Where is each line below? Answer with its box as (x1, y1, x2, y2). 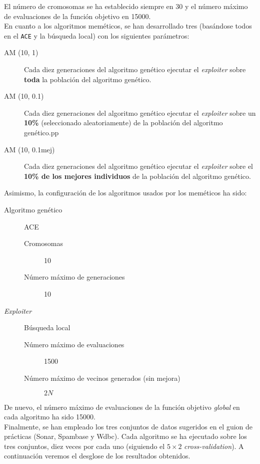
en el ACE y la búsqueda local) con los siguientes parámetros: (4, 30, 189, 41)
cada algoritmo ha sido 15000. (4, 411, 95, 422)
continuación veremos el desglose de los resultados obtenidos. (4, 450, 190, 461)
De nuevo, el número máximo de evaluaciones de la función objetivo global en (4, 401, 240, 412)
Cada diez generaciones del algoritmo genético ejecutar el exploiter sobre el (24, 161, 253, 171)
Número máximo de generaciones (24, 272, 125, 282)
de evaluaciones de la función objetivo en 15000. (4, 11, 151, 21)
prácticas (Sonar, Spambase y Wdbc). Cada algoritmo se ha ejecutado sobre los (4, 431, 247, 441)
